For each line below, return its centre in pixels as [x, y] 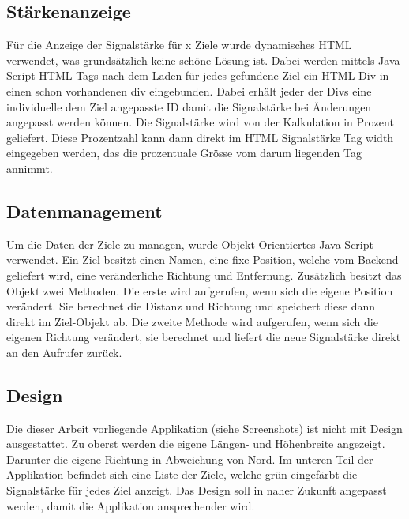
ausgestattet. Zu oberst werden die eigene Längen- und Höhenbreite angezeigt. [196, 444]
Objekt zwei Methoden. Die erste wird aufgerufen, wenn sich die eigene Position [200, 290]
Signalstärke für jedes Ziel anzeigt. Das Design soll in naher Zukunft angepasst [197, 490]
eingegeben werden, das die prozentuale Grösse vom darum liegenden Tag [184, 153]
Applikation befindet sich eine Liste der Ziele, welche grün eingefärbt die [182, 474]
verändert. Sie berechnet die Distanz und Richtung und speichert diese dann [191, 306]
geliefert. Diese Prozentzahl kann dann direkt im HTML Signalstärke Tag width [200, 137]
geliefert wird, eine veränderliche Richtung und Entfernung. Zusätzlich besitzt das [204, 275]
